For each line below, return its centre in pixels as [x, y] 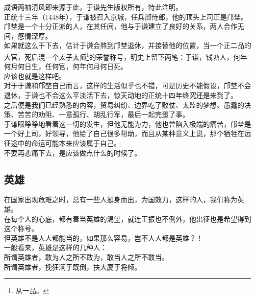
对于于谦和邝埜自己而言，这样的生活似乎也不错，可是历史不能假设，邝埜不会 [127, 85]
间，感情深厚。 [28, 35]
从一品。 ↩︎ [32, 290]
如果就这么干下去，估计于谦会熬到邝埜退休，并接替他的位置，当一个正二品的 [127, 45]
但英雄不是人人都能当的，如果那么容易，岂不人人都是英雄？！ [103, 238]
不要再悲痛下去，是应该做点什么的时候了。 [73, 152]
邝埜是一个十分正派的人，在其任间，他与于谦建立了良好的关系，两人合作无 [124, 26]
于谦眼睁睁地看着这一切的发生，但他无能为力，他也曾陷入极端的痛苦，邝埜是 [127, 124]
